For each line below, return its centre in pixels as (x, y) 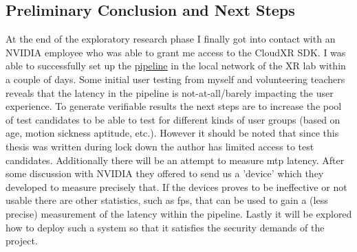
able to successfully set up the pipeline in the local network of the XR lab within (176, 66)
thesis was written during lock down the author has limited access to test (160, 146)
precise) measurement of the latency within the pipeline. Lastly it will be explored (179, 213)
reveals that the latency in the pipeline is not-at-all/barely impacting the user (170, 92)
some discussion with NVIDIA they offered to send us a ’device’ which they (165, 173)
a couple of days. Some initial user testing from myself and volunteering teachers (175, 79)
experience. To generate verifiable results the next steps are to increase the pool (174, 106)
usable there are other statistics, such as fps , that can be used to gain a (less (167, 200)
